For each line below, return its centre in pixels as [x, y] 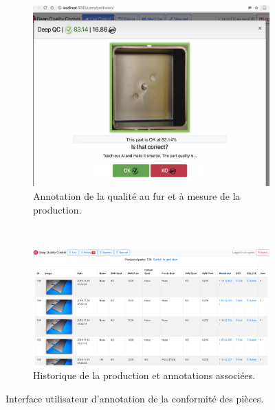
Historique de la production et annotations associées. [144, 375]
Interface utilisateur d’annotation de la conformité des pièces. [135, 398]
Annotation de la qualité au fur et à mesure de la [137, 195]
